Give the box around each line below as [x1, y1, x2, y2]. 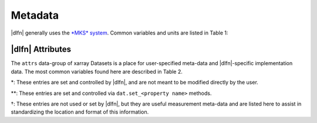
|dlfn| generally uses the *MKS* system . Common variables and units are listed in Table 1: [11, 29, 228, 36]
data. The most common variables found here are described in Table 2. [11, 68, 183, 75]
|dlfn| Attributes [11, 45, 72, 54]
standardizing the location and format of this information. [11, 108, 149, 115]
